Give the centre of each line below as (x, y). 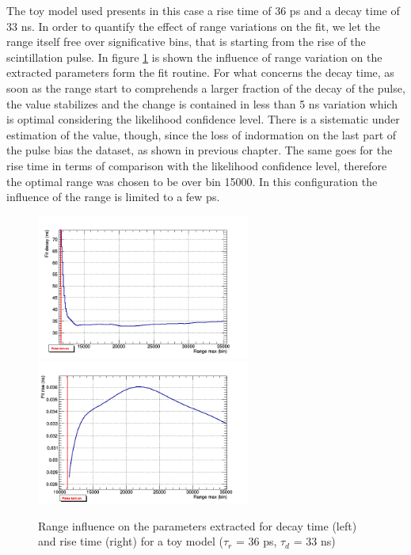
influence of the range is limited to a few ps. (113, 197)
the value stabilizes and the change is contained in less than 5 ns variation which (202, 103)
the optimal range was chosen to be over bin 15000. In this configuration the (192, 181)
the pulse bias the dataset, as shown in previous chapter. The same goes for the (200, 150)
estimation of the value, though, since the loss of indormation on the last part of (202, 134)
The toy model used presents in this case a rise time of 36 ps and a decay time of (203, 10)
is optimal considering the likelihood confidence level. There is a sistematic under (203, 119)
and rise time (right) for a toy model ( (131, 541)
